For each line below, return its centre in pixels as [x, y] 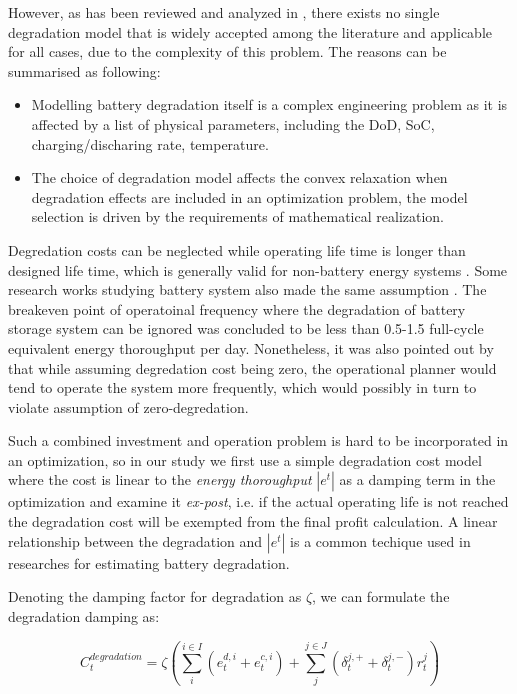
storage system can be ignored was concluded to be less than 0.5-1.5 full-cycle [246, 328]
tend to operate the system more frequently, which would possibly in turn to [242, 387]
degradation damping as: [84, 615]
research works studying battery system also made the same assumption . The [247, 289]
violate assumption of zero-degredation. [128, 406]
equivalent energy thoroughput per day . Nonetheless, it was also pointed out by [251, 347]
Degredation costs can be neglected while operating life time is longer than [237, 249]
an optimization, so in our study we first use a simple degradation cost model [245, 459]
